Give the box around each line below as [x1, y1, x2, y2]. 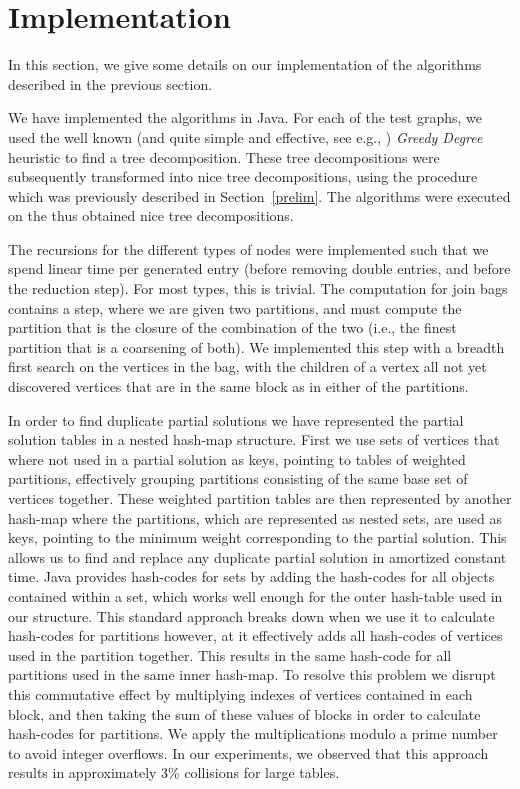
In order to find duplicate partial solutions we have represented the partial [8, 409, 464, 430]
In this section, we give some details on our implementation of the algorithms [8, 54, 482, 75]
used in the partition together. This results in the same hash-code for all [8, 644, 452, 665]
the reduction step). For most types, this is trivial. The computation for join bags [8, 278, 508, 299]
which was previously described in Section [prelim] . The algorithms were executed [8, 185, 511, 206]
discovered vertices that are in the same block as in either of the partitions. [8, 376, 469, 397]
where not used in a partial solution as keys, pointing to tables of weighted [8, 448, 466, 469]
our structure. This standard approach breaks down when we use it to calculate [8, 605, 495, 626]
